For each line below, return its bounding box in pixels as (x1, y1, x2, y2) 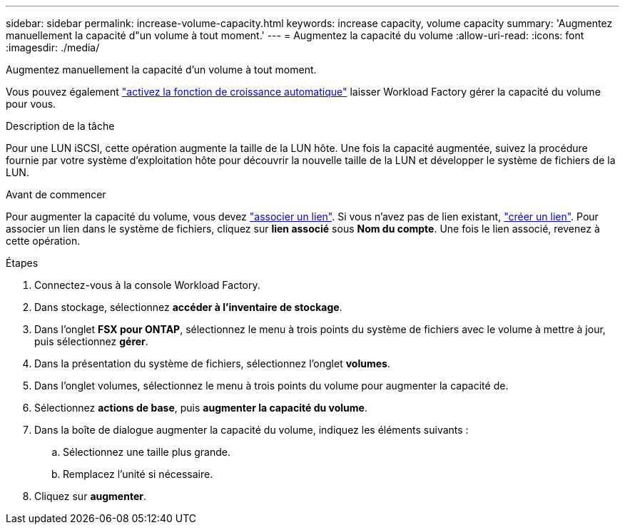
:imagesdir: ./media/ (6, 41, 100, 53)
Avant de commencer (6, 188, 106, 200)
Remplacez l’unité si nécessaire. (63, 468, 213, 480)
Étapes (6, 257, 39, 269)
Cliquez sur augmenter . (34, 490, 146, 502)
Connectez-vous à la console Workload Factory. (34, 279, 260, 291)
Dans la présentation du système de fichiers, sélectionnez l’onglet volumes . (34, 357, 390, 370)
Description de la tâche (6, 120, 115, 132)
